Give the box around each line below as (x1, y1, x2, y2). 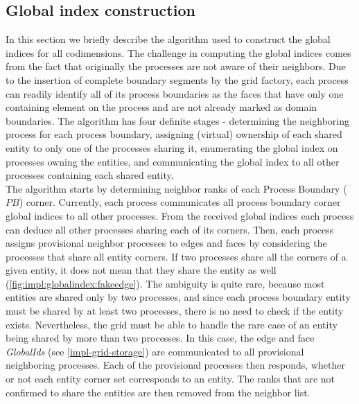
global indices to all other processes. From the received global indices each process (6, 208, 354, 222)
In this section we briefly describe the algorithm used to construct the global (6, 32, 331, 46)
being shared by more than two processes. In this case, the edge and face (6, 331, 315, 345)
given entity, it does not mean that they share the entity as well (6, 263, 277, 277)
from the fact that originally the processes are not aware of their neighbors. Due (6, 59, 346, 73)
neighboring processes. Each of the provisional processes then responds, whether (6, 358, 345, 372)
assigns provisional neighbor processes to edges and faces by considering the (6, 236, 327, 250)
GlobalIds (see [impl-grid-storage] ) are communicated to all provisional (6, 344, 304, 358)
